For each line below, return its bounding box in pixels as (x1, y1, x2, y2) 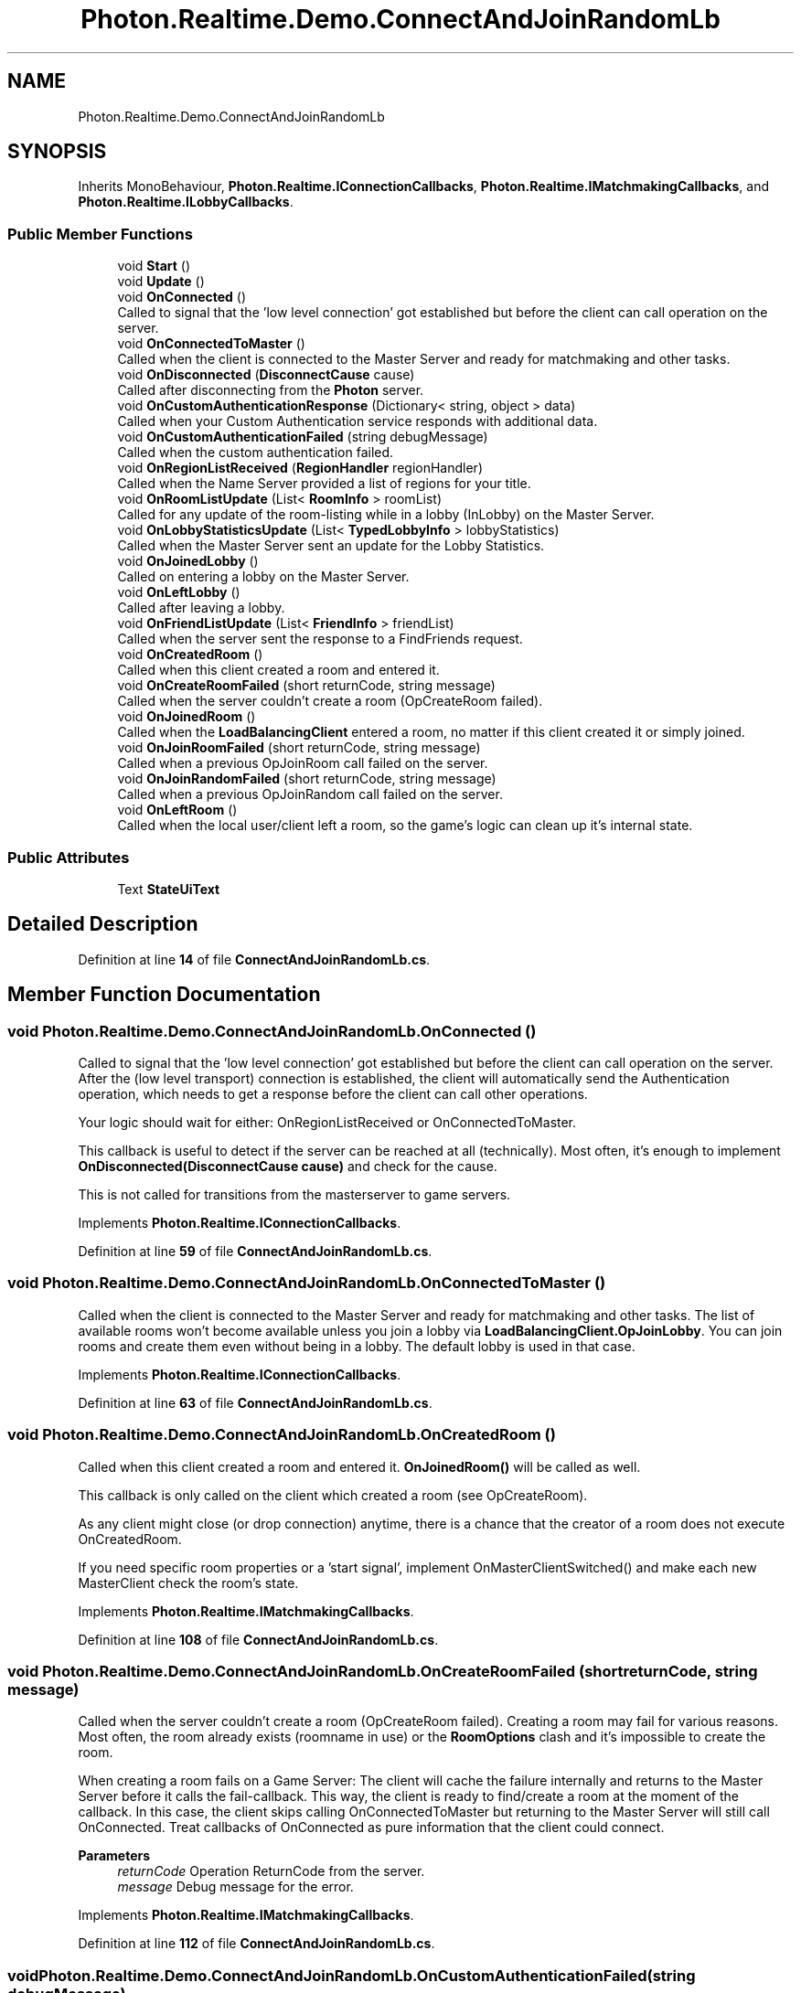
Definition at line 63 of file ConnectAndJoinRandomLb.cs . (78, 1394, 433, 1411)
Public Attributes (7, 847, 130, 867)
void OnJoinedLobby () (117, 553, 259, 570)
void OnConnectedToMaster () (117, 336, 305, 352)
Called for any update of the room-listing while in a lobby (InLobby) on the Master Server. (117, 506, 655, 523)
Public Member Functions (7, 224, 193, 243)
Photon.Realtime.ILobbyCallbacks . (78, 194, 294, 210)
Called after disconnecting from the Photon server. (117, 382, 424, 399)
